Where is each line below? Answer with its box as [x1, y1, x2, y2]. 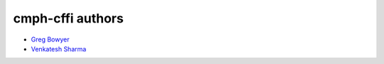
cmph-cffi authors [13, 11, 124, 26]
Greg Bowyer [31, 35, 70, 44]
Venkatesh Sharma [31, 44, 87, 53]
